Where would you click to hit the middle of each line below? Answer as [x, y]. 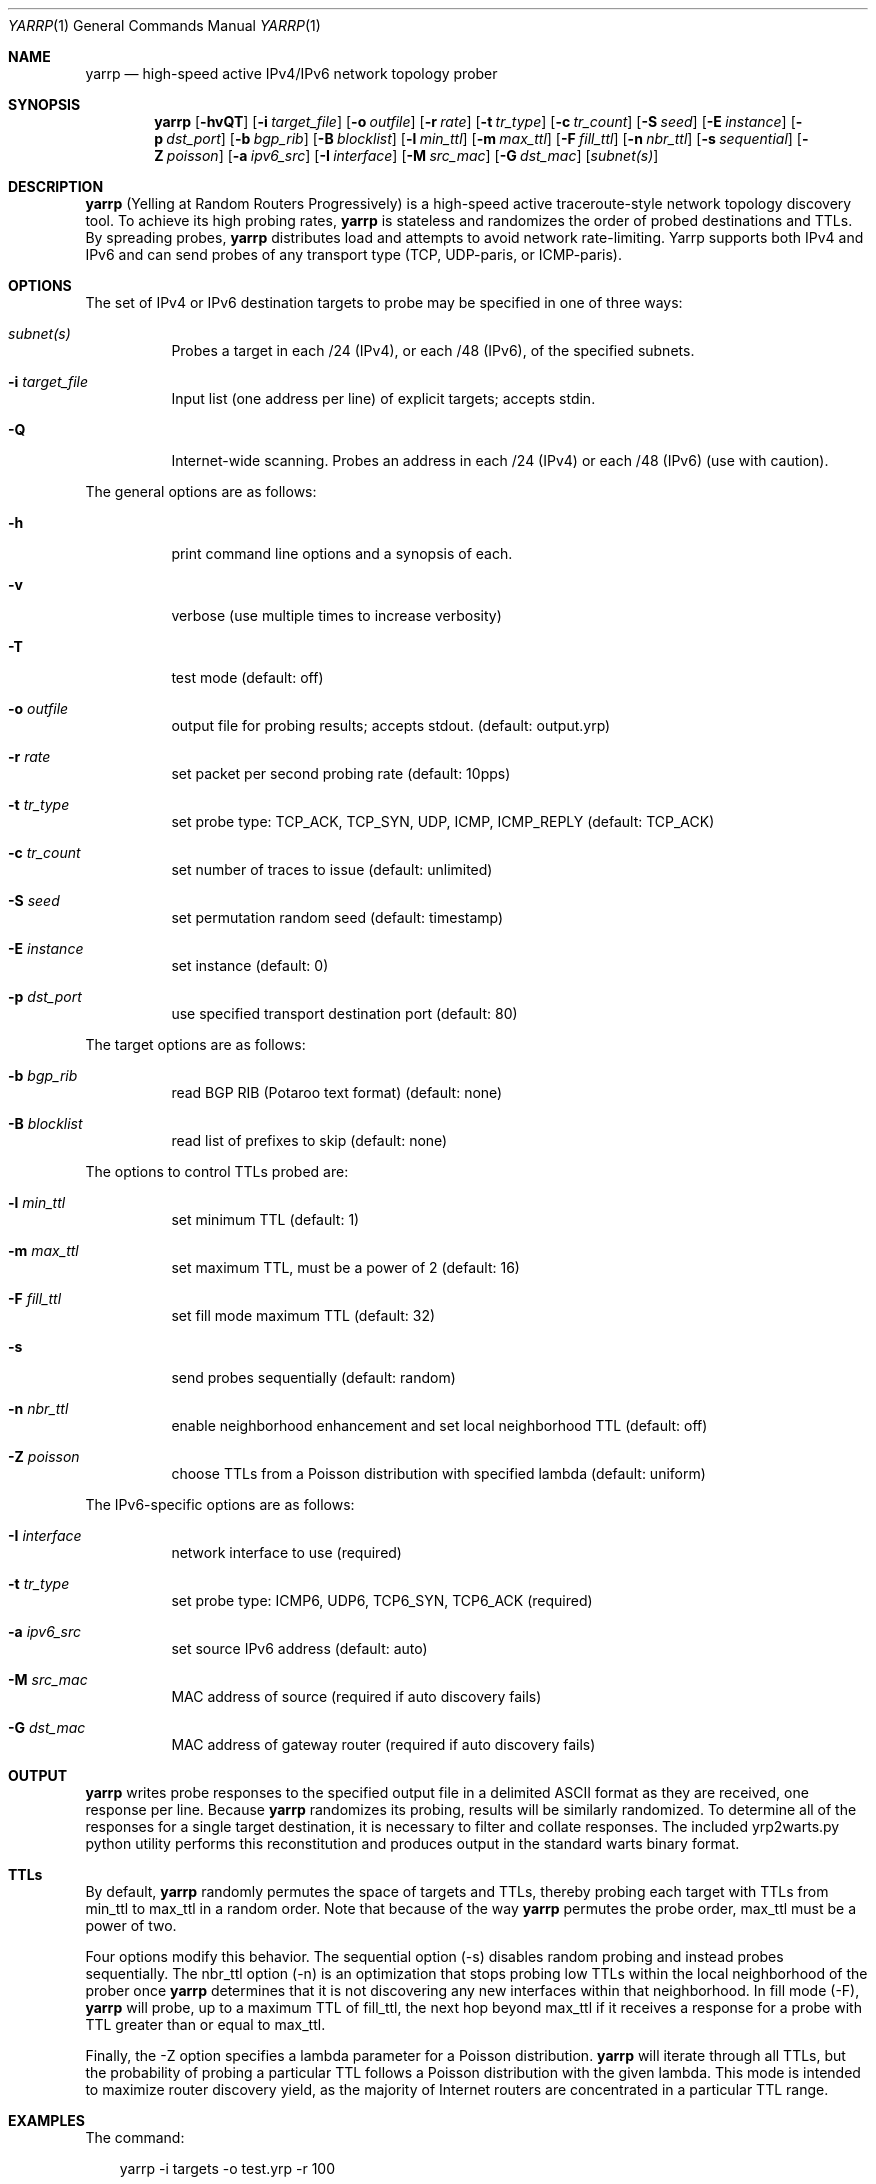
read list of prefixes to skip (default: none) [309, 1140]
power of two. [131, 1925]
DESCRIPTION [56, 186]
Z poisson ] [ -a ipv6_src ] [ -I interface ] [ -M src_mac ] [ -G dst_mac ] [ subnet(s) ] [406, 155]
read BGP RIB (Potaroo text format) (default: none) [337, 1092]
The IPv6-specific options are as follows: [220, 1504]
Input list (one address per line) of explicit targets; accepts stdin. [383, 398]
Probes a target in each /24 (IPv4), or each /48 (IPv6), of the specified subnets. [433, 350]
